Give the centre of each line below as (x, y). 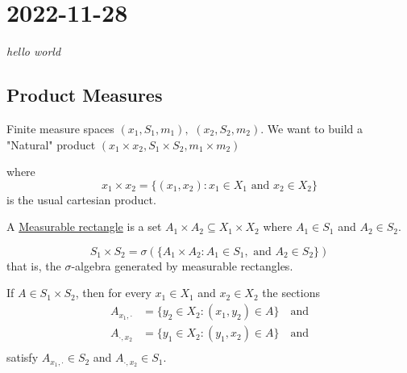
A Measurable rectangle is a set (84, 226)
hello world (34, 51)
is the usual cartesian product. (81, 199)
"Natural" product (51, 144)
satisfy (23, 357)
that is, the (34, 265)
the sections (291, 293)
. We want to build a (312, 128)
